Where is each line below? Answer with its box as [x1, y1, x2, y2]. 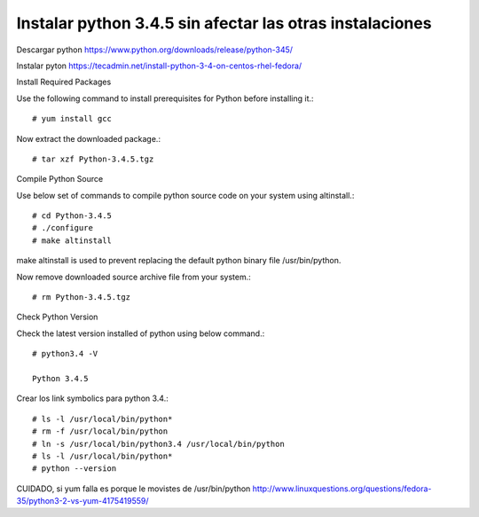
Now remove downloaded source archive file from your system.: [16, 271, 252, 282]
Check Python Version [16, 311, 98, 323]
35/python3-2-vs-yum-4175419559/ [16, 496, 150, 506]
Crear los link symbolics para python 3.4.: [16, 393, 169, 403]
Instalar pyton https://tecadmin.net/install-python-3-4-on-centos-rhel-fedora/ [16, 60, 302, 71]
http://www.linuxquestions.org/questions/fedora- [252, 483, 432, 494]
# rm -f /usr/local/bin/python [32, 427, 169, 436]
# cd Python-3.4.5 [32, 211, 113, 221]
